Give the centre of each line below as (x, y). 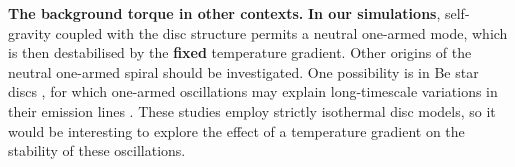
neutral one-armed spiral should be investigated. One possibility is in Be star (243, 71)
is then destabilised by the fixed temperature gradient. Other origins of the (240, 52)
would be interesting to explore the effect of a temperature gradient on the (236, 130)
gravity (29, 32)
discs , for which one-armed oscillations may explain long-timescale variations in (253, 91)
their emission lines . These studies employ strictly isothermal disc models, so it (252, 110)
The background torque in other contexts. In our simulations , (224, 13)
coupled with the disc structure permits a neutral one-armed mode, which (281, 32)
